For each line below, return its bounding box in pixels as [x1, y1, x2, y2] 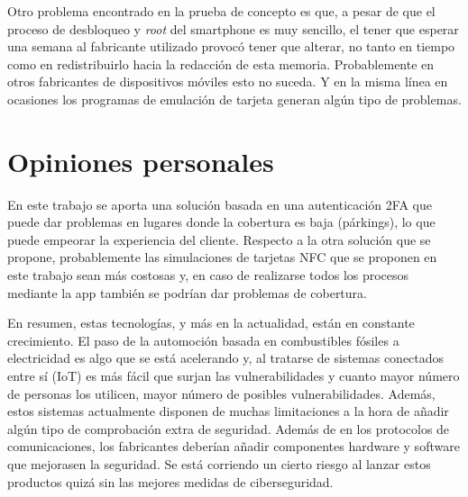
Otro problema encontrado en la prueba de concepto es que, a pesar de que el [7, 2, 436, 20]
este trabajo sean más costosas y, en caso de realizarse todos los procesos [7, 266, 409, 285]
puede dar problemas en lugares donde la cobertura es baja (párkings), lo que [7, 212, 436, 231]
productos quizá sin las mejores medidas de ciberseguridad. [7, 472, 334, 491]
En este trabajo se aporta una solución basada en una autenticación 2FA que [7, 194, 432, 213]
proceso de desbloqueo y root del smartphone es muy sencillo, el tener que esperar [7, 19, 459, 38]
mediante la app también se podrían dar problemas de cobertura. [7, 283, 367, 302]
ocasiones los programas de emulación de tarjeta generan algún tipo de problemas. [7, 89, 462, 108]
